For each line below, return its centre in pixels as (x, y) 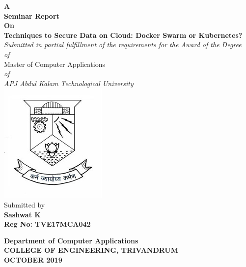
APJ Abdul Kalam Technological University (69, 83)
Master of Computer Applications (55, 64)
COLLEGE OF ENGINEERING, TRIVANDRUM (91, 250)
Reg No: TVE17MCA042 (47, 224)
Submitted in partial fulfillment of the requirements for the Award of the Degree (123, 44)
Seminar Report (32, 15)
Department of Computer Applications (71, 240)
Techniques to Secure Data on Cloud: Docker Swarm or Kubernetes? (123, 35)
